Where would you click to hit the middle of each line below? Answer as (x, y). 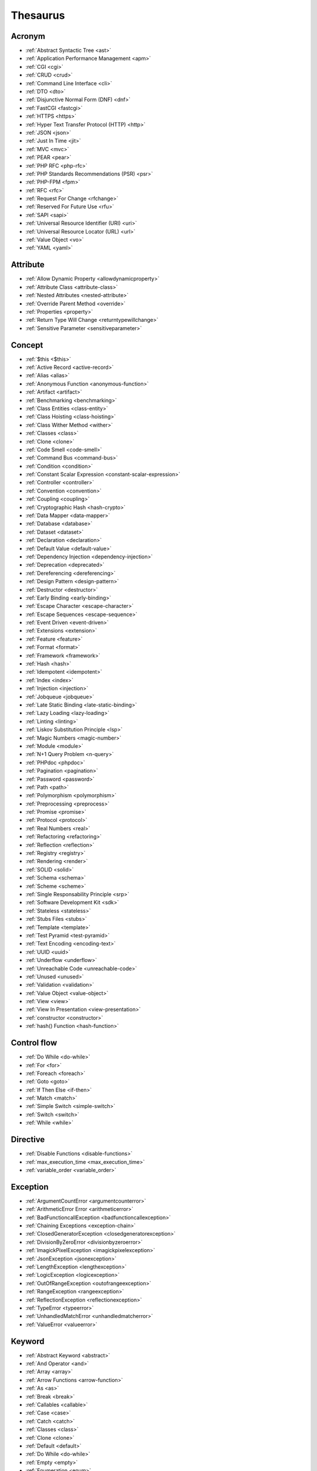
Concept (27, 345)
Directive (28, 1139)
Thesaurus (38, 15)
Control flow (34, 1043)
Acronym (28, 36)
